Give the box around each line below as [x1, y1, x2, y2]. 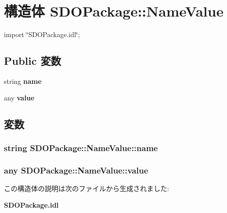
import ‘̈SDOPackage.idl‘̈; [4, 29, 80, 39]
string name [4, 76, 42, 86]
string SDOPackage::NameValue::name [4, 141, 158, 154]
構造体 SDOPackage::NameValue [4, 1, 224, 21]
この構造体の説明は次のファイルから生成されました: [4, 183, 169, 193]
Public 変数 [4, 53, 61, 68]
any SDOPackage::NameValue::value [4, 164, 148, 176]
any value [4, 92, 35, 102]
